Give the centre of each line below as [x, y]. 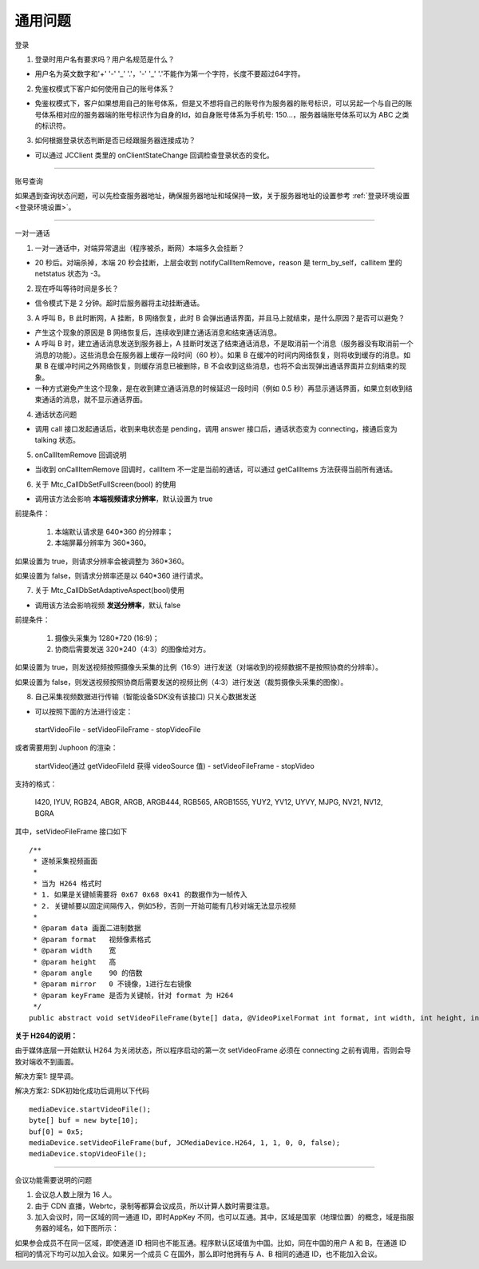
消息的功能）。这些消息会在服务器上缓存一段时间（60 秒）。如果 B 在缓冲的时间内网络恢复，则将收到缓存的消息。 [219, 355]
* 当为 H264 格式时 [67, 883]
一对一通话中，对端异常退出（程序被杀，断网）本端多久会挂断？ [140, 248]
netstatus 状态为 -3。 [70, 274]
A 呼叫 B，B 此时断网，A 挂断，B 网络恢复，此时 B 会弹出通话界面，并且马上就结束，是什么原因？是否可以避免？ [220, 318]
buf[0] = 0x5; [56, 1132]
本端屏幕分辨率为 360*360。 [103, 543]
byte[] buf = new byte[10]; [84, 1120]
